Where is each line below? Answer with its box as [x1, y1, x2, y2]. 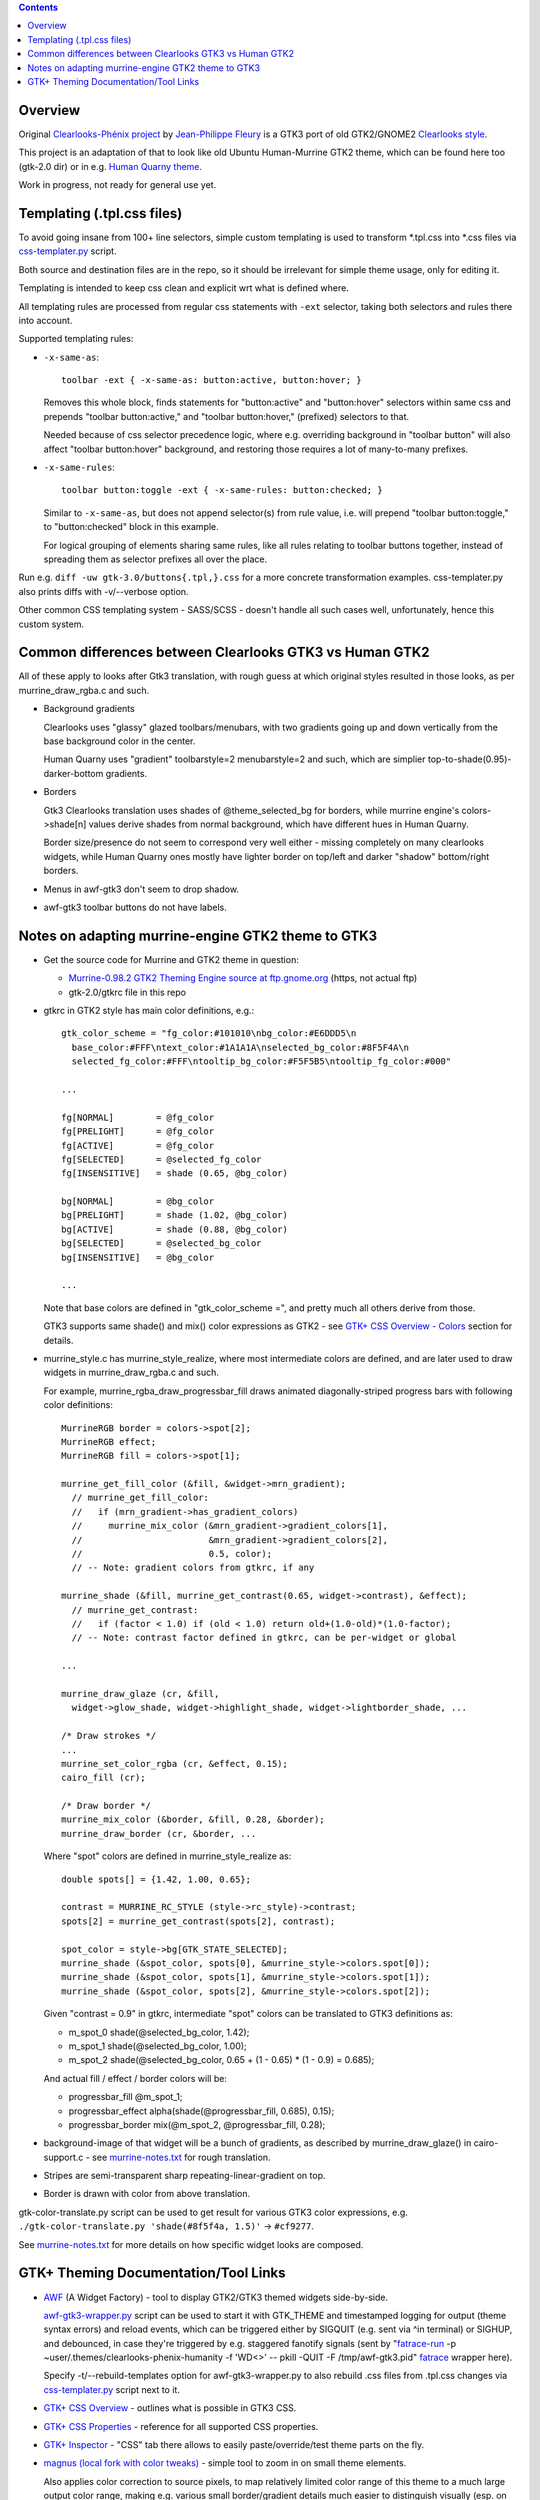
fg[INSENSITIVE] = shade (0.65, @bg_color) [61, 1168, 289, 1179]
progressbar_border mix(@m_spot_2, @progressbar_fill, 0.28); [68, 2118, 326, 2130]
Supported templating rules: [18, 333, 134, 345]
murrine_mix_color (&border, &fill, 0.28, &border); [61, 1814, 325, 1825]
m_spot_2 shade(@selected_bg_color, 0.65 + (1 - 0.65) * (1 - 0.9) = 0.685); [68, 2054, 375, 2066]
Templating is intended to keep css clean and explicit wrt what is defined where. [18, 282, 349, 294]
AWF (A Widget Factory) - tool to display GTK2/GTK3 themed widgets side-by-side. [43, 2291, 389, 2303]
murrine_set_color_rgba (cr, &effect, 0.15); [61, 1758, 289, 1769]
